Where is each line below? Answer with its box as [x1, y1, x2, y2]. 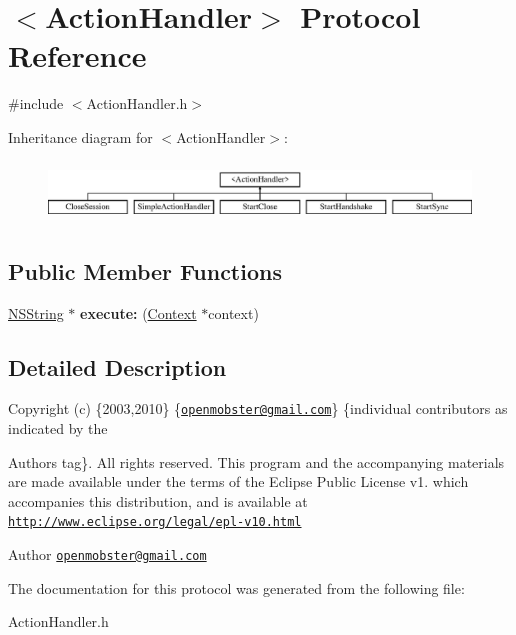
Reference [8, 35, 147, 76]
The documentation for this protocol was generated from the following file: [8, 577, 465, 598]
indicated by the [8, 418, 108, 439]
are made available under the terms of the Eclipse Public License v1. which [8, 471, 469, 492]
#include [8, 93, 64, 114]
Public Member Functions [8, 255, 282, 286]
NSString [8, 302, 64, 323]
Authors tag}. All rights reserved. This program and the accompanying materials [8, 451, 505, 472]
